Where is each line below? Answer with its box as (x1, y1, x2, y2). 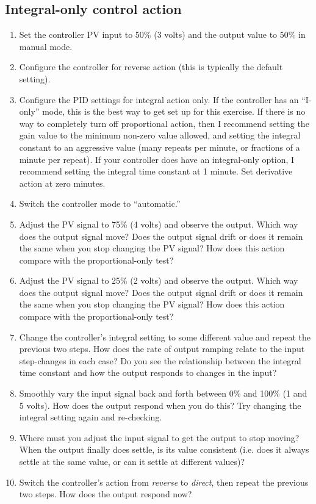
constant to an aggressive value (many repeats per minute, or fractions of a (19, 140, 300, 153)
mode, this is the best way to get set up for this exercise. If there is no (42, 105, 306, 118)
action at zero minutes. (19, 176, 106, 189)
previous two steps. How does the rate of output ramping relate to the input (19, 342, 305, 355)
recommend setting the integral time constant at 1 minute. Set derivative (19, 165, 293, 178)
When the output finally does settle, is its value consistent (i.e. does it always (19, 443, 309, 456)
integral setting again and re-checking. (19, 411, 162, 423)
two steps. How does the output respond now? (19, 488, 192, 500)
